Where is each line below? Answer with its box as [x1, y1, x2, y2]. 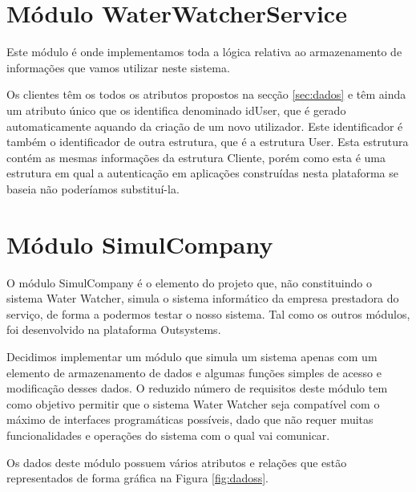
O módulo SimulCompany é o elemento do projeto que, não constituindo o [6, 274, 372, 291]
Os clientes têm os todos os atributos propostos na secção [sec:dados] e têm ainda [6, 86, 406, 103]
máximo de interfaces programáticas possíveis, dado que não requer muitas [6, 411, 374, 428]
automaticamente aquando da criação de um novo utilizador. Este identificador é [6, 117, 403, 134]
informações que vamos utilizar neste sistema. [6, 59, 230, 75]
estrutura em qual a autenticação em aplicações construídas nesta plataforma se [6, 165, 399, 181]
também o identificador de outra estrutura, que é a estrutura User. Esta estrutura [6, 133, 409, 150]
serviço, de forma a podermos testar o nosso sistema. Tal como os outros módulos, [6, 305, 410, 322]
